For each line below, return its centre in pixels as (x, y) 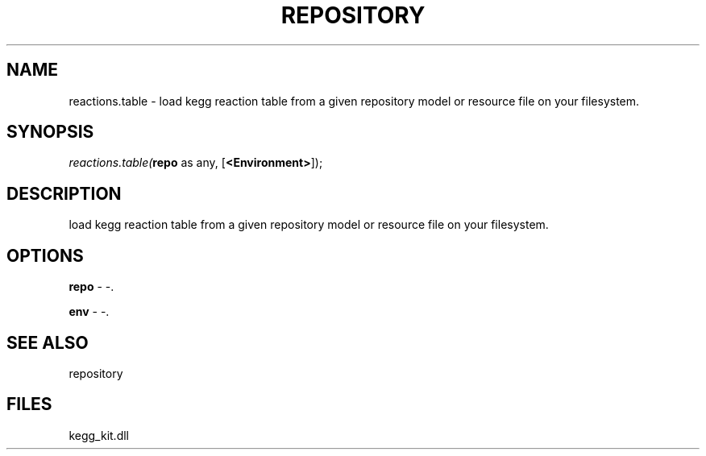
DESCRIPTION (64, 193)
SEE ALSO (48, 342)
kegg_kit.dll (99, 435)
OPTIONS (45, 255)
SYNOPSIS (50, 132)
